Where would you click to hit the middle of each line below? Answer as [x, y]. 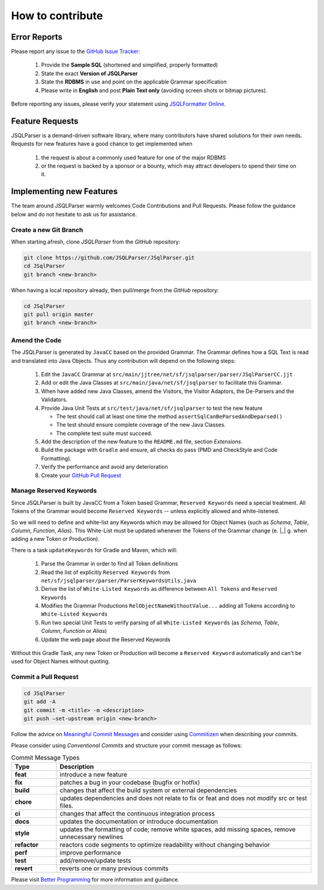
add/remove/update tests [95, 861]
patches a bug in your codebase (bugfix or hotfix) [130, 782]
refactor [27, 845]
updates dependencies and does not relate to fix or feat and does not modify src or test [183, 798]
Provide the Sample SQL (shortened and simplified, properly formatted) [130, 65]
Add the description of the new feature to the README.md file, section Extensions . [142, 442]
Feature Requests [45, 121]
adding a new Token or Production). [55, 539]
